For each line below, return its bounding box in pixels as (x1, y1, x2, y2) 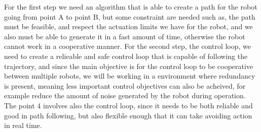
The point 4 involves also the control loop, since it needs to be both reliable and (4, 100, 253, 110)
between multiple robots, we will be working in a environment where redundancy (4, 71, 255, 81)
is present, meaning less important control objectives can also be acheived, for (4, 80, 246, 91)
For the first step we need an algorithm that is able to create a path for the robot (4, 2, 257, 12)
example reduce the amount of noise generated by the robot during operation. (4, 90, 246, 101)
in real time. (4, 120, 42, 130)
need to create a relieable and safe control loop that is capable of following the (4, 50, 248, 61)
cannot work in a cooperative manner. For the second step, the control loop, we (4, 41, 251, 51)
